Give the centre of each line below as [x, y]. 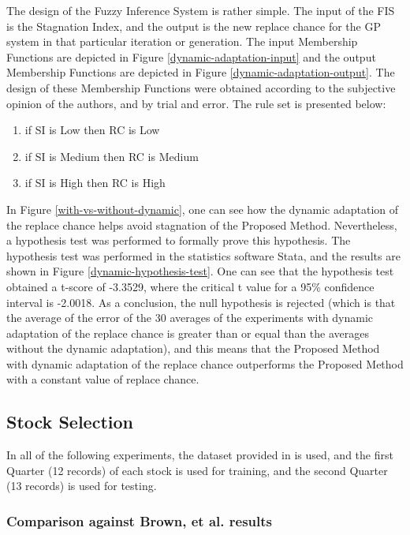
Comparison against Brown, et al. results [139, 520]
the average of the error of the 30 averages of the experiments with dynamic [190, 318]
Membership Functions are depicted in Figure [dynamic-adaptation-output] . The [201, 72]
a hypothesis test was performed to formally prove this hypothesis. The [179, 240]
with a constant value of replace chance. [103, 379]
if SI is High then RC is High [95, 183]
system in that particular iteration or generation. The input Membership [182, 41]
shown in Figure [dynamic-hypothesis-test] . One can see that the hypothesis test [200, 271]
